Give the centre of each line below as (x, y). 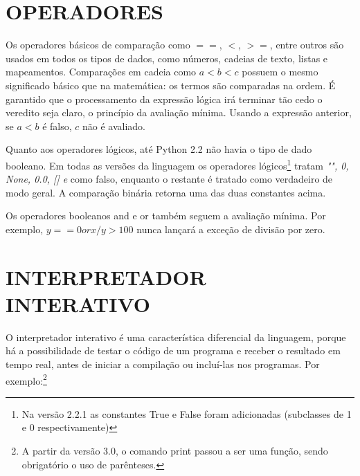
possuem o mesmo (280, 72)
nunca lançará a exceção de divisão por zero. (231, 229)
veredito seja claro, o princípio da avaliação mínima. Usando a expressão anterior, (179, 112)
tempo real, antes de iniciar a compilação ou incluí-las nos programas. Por (163, 364)
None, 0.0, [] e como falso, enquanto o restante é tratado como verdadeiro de (169, 179)
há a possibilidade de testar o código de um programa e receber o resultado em (173, 350)
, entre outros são (307, 45)
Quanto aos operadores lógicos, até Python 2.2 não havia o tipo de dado (159, 149)
